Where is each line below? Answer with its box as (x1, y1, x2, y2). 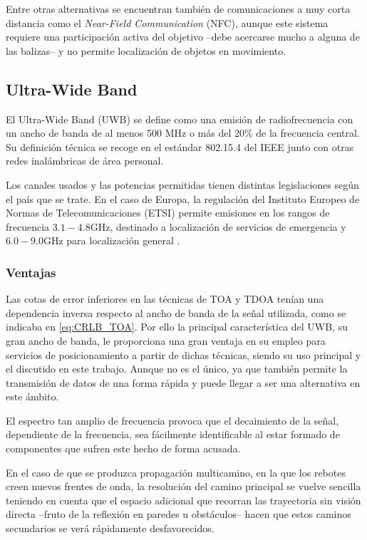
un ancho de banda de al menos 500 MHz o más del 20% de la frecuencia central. (6, 125, 360, 140)
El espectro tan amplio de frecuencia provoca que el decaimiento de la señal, (6, 412, 339, 427)
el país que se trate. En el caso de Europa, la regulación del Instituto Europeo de (6, 191, 360, 206)
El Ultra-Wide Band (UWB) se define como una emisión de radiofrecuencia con (6, 111, 353, 126)
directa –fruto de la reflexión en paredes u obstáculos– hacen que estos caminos (6, 507, 351, 521)
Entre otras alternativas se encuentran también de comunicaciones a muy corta (6, 1, 351, 16)
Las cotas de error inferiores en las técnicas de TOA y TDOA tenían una (6, 291, 324, 306)
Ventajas (6, 263, 56, 281)
